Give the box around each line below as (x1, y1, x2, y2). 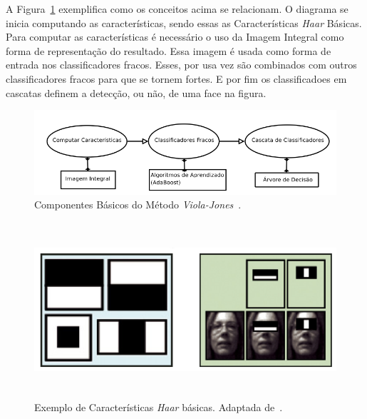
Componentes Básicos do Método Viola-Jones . (34, 197, 242, 212)
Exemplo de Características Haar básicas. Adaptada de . (34, 399, 283, 414)
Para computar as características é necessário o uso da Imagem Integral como (6, 29, 344, 44)
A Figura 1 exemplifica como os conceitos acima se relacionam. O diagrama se (6, 1, 348, 16)
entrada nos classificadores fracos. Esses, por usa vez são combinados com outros (6, 57, 357, 72)
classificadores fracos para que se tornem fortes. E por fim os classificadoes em (6, 71, 347, 86)
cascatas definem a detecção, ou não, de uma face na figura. (6, 85, 267, 100)
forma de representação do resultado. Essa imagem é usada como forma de (6, 43, 331, 58)
